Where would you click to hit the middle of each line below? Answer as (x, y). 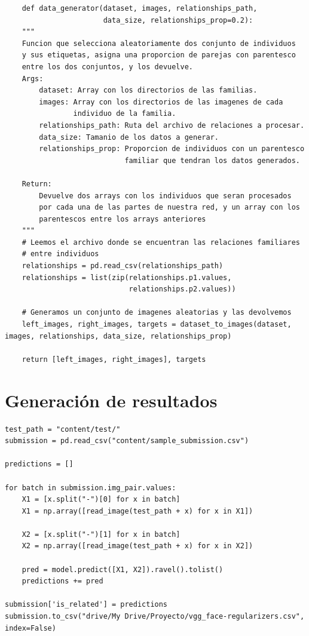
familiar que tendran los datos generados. (212, 160)
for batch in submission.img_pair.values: (91, 488)
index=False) (30, 628)
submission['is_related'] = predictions (86, 605)
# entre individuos (60, 254)
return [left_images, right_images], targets (114, 359)
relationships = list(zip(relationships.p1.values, (127, 277)
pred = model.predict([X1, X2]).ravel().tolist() (123, 569)
